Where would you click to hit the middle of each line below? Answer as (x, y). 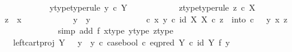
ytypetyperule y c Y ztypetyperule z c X (152, 7)
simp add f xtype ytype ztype (115, 30)
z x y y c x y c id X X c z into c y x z (146, 19)
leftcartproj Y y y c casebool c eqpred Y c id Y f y (121, 42)
